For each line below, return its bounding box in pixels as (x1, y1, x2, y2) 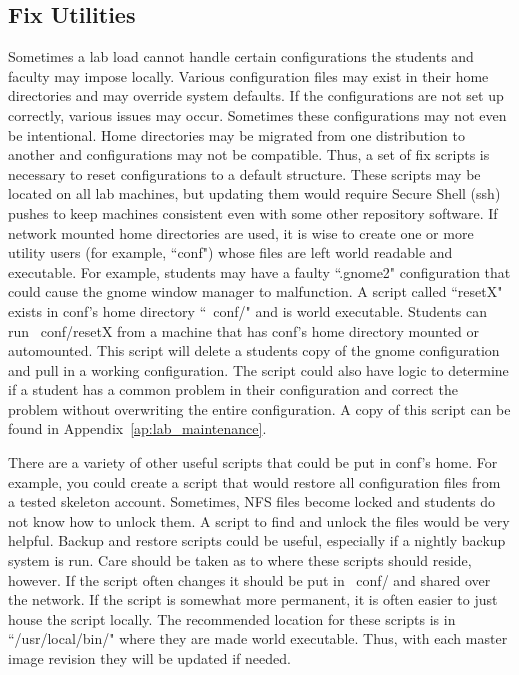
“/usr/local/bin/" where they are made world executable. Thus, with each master (8, 628, 508, 649)
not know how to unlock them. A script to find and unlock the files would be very (8, 510, 510, 531)
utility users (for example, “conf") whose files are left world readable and (8, 242, 453, 263)
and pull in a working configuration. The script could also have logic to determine (8, 359, 509, 380)
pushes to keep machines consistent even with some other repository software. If (8, 202, 498, 223)
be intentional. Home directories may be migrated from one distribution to (8, 124, 465, 145)
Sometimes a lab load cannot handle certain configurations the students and (8, 46, 474, 67)
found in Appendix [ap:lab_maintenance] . (8, 418, 267, 439)
